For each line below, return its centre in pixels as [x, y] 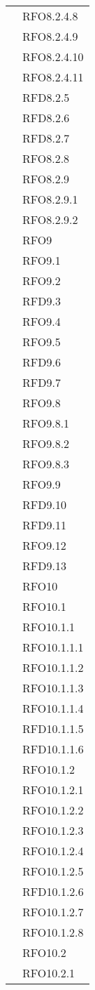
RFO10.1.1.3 [53, 688]
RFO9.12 [44, 545]
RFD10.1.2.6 [53, 891]
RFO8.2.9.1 [50, 199]
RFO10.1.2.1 [53, 790]
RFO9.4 [42, 321]
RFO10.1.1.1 [53, 647]
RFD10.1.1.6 [53, 749]
